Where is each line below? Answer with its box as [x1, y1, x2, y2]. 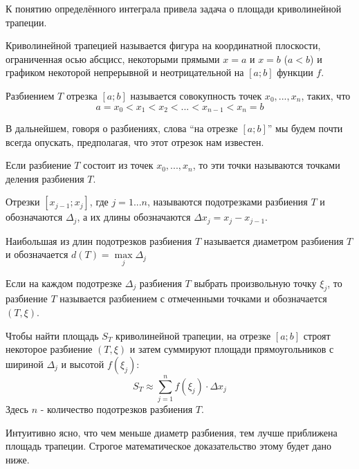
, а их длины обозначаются [77, 210, 191, 224]
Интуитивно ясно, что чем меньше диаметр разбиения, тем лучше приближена [6, 425, 338, 439]
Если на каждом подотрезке [6, 275, 122, 290]
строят [303, 328, 331, 342]
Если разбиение [6, 158, 71, 172]
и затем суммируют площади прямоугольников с [129, 342, 334, 356]
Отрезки [6, 194, 40, 209]
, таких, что [301, 88, 351, 102]
